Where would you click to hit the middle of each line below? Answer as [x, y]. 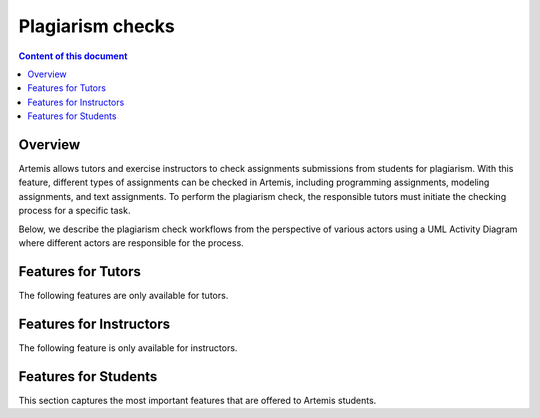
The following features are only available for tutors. [123, 295]
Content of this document [73, 56]
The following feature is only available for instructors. [128, 347]
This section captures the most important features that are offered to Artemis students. [197, 400]
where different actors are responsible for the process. [131, 242]
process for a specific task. [74, 211]
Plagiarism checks [96, 26]
